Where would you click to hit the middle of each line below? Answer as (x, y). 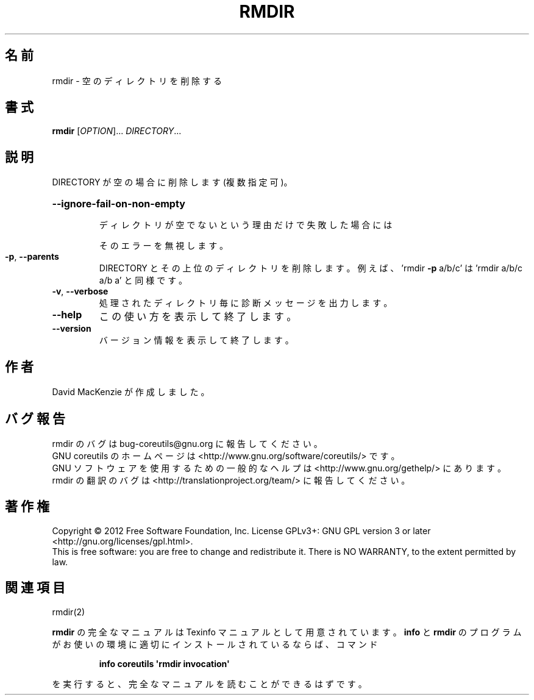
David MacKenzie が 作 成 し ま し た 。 (131, 392)
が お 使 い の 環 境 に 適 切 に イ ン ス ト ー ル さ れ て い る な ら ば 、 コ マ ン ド (215, 644)
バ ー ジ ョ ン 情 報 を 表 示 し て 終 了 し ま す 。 (196, 340)
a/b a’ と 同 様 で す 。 (143, 280)
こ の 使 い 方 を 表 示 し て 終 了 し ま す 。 (198, 317)
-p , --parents (32, 257)
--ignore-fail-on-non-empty (119, 204)
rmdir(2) (69, 612)
